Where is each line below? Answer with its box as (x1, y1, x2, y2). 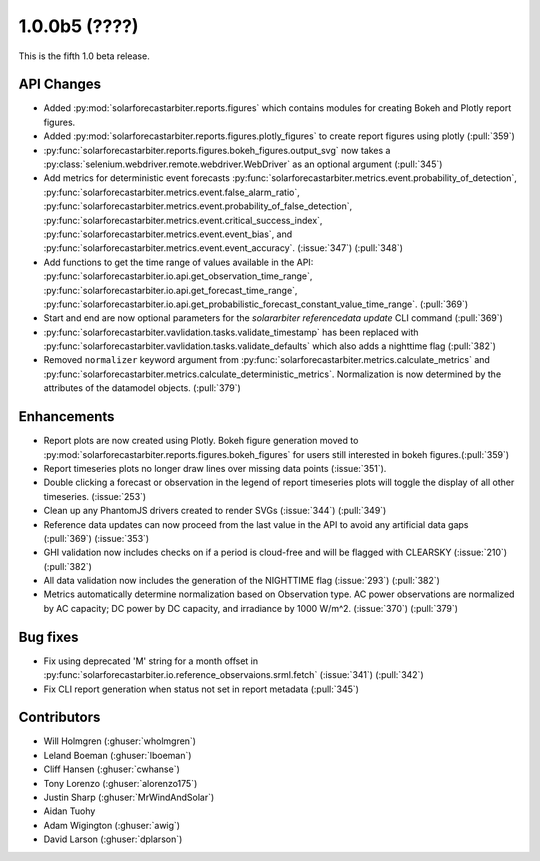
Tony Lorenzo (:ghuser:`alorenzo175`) (43, 777, 198, 789)
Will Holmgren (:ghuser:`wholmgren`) (43, 735, 197, 747)
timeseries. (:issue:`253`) (43, 490, 147, 502)
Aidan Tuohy (43, 805, 96, 817)
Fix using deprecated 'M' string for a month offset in (43, 655, 259, 667)
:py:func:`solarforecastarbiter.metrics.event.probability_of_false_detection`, (43, 200, 353, 212)
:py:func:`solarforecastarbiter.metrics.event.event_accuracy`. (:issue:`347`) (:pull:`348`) (43, 242, 404, 254)
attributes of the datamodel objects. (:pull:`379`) (43, 382, 242, 394)
